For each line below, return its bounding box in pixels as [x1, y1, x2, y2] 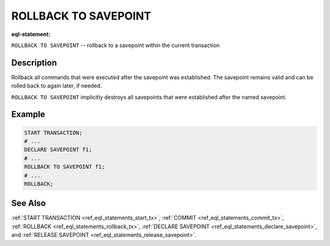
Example [11, 109, 45, 120]
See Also [11, 198, 46, 209]
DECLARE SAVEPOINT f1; [24, 147, 92, 153]
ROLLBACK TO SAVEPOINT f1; [24, 164, 105, 170]
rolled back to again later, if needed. [11, 82, 102, 90]
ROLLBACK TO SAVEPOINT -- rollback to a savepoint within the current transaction [11, 42, 220, 49]
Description [11, 57, 57, 68]
